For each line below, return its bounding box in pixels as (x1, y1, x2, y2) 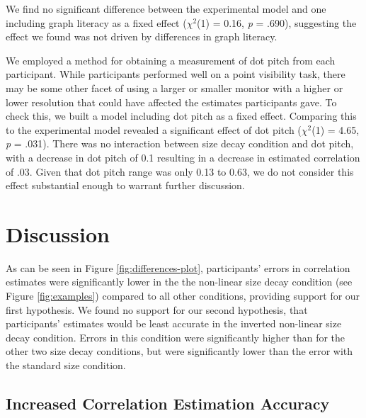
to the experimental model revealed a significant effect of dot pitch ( (6, 122, 302, 137)
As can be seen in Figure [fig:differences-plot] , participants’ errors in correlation (6, 260, 350, 275)
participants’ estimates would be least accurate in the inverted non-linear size (6, 316, 342, 331)
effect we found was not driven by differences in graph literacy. (6, 29, 278, 44)
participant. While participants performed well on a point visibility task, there (6, 67, 345, 81)
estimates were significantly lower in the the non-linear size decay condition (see (6, 274, 353, 289)
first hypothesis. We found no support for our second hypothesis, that (6, 302, 308, 317)
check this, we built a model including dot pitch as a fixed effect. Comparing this (6, 108, 357, 123)
